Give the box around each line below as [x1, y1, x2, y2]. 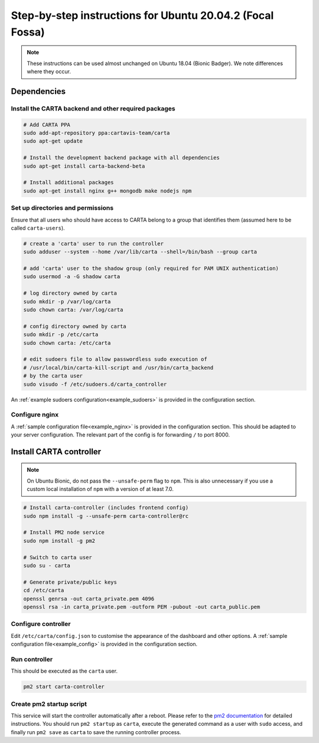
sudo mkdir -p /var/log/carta [23, 298, 111, 305]
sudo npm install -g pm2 [23, 537, 96, 544]
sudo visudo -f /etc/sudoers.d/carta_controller [23, 381, 167, 387]
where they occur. [27, 68, 71, 75]
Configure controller [11, 620, 71, 628]
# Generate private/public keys [23, 579, 118, 585]
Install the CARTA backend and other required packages [11, 104, 175, 112]
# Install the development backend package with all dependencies [23, 154, 220, 161]
